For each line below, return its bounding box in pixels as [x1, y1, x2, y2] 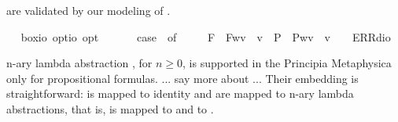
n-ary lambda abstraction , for [6, 55, 153, 71]
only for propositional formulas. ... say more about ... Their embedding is [6, 70, 359, 86]
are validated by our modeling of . [6, 2, 171, 18]
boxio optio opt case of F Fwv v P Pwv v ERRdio [20, 28, 391, 45]
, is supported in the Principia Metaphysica [182, 55, 392, 71]
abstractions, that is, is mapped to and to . [6, 100, 214, 117]
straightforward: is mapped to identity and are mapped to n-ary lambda [6, 85, 354, 102]
